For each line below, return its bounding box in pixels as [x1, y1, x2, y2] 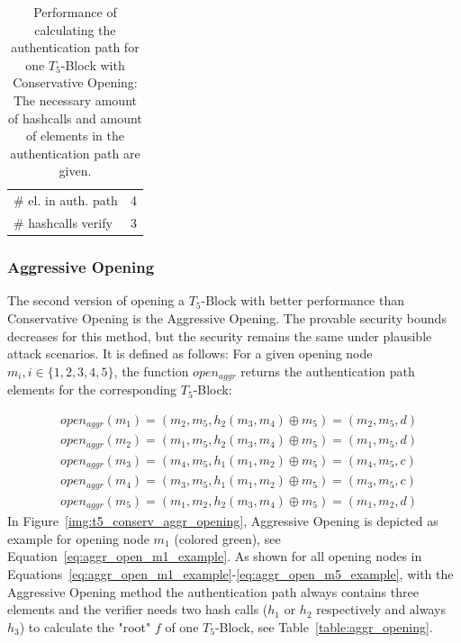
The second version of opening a [7, 291, 185, 310]
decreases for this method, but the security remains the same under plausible [7, 326, 432, 345]
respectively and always [316, 600, 446, 619]
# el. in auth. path [14, 191, 118, 210]
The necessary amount [13, 90, 137, 109]
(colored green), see [174, 529, 281, 548]
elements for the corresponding [7, 380, 177, 399]
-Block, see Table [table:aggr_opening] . [214, 617, 433, 636]
